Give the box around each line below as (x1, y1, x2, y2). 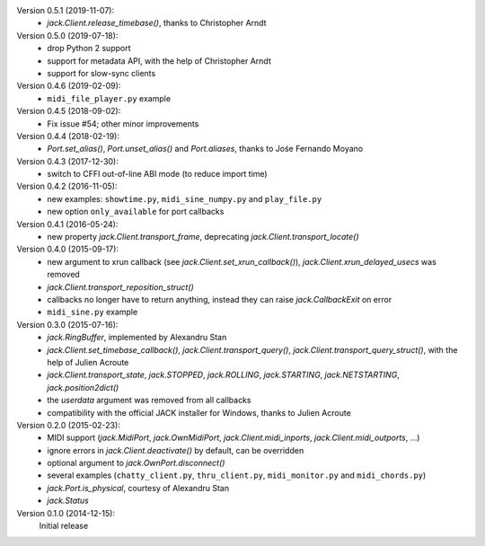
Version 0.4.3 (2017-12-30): (16, 155, 119, 166)
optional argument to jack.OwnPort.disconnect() (47, 458, 225, 469)
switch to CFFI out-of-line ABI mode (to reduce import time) (47, 169, 269, 180)
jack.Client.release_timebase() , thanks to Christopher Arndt (47, 18, 267, 29)
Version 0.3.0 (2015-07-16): (16, 319, 119, 330)
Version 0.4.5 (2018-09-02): (16, 106, 121, 117)
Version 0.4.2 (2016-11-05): (16, 181, 118, 192)
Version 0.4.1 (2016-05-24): (16, 218, 119, 229)
